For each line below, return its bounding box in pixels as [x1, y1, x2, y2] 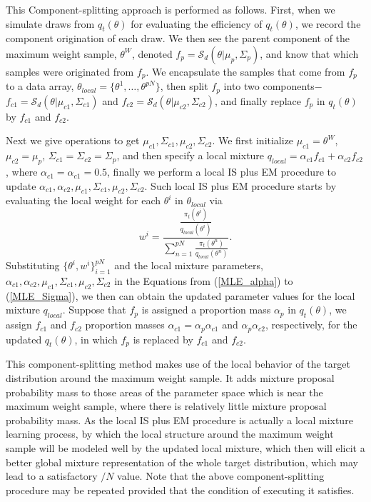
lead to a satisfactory [6, 468, 98, 483]
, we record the [295, 16, 361, 31]
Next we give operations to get [6, 133, 140, 148]
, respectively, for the [265, 317, 357, 332]
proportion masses [85, 317, 165, 332]
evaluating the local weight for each [6, 193, 161, 208]
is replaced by [133, 331, 193, 346]
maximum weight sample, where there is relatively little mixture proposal [6, 398, 327, 413]
